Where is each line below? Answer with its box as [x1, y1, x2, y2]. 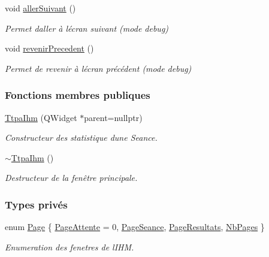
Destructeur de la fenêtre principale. [5, 171, 138, 184]
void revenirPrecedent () [5, 42, 94, 55]
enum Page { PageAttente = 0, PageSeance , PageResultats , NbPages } [5, 220, 265, 233]
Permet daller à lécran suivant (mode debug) [5, 22, 169, 34]
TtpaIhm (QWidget [5, 111, 77, 123]
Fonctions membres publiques [5, 87, 150, 102]
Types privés [5, 196, 68, 211]
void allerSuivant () [5, 2, 76, 14]
